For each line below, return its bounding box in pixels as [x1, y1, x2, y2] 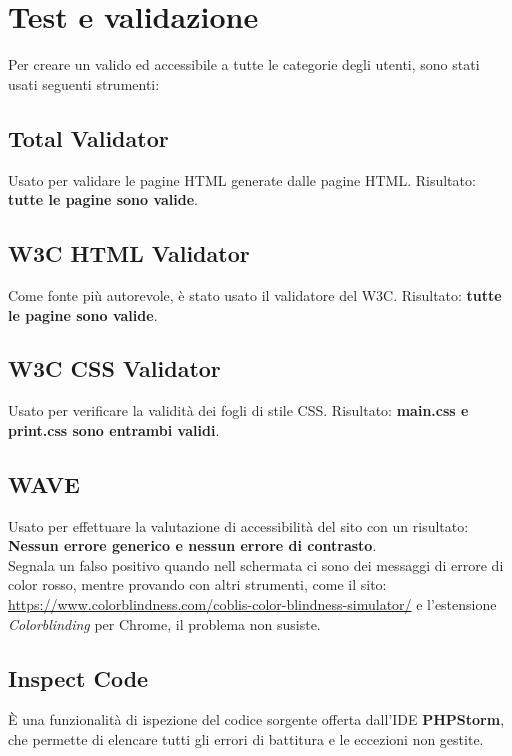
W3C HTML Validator [8, 238, 250, 269]
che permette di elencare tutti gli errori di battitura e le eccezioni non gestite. [8, 729, 484, 750]
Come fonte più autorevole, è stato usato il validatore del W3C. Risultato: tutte [8, 284, 502, 305]
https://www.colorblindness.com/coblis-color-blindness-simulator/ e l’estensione [8, 594, 497, 615]
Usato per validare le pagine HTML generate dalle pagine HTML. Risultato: [8, 169, 476, 190]
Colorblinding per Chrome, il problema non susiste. [8, 613, 321, 634]
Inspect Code [8, 662, 149, 693]
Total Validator [8, 122, 169, 153]
